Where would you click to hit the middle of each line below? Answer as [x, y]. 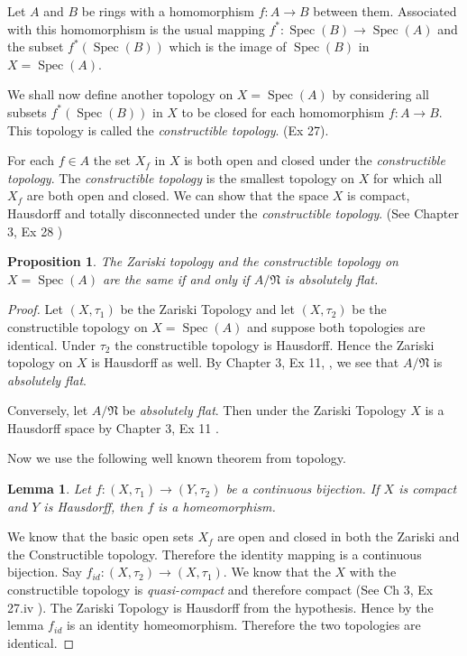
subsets [27, 111]
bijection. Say [45, 572]
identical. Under [52, 344]
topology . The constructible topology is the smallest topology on [181, 177]
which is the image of [228, 46]
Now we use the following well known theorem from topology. [177, 458]
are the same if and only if [176, 278]
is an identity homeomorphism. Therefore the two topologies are [243, 625]
